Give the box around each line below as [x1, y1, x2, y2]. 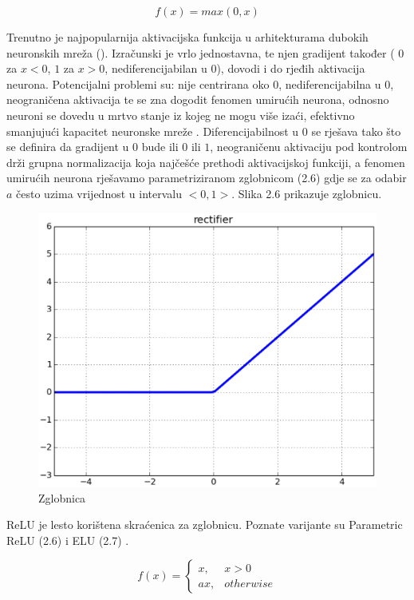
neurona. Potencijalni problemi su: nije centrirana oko [6, 75, 270, 92]
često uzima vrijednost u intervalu [16, 185, 182, 201]
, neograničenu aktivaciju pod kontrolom [210, 138, 408, 155]
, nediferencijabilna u [278, 75, 381, 92]
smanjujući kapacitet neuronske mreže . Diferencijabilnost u [6, 122, 299, 139]
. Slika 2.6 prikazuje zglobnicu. [231, 185, 382, 201]
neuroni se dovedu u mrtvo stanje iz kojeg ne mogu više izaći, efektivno [6, 106, 355, 123]
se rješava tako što [311, 122, 401, 139]
